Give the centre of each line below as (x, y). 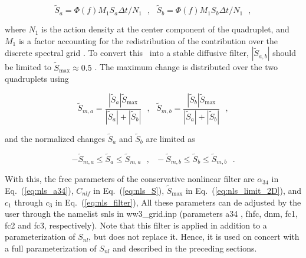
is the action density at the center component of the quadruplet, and (165, 29)
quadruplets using (37, 79)
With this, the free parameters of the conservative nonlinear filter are (130, 179)
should (284, 53)
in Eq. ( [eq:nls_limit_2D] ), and (244, 190)
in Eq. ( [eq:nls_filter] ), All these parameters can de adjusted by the (178, 202)
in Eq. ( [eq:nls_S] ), (129, 190)
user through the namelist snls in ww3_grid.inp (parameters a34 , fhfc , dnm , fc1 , (151, 214)
